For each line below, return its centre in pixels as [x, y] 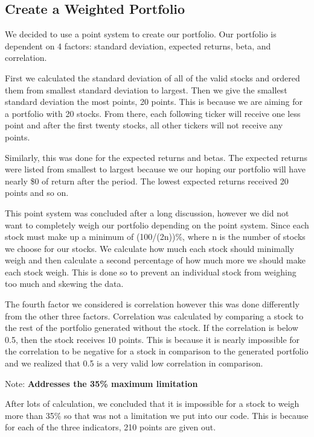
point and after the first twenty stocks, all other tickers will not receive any [144, 125]
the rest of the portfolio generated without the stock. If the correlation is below [152, 328]
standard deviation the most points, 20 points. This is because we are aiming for [154, 102]
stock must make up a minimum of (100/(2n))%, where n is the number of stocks [155, 237]
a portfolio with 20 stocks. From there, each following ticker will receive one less [153, 113]
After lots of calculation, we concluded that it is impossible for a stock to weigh [152, 404]
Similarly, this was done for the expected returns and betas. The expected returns [156, 157]
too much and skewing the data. [64, 284]
